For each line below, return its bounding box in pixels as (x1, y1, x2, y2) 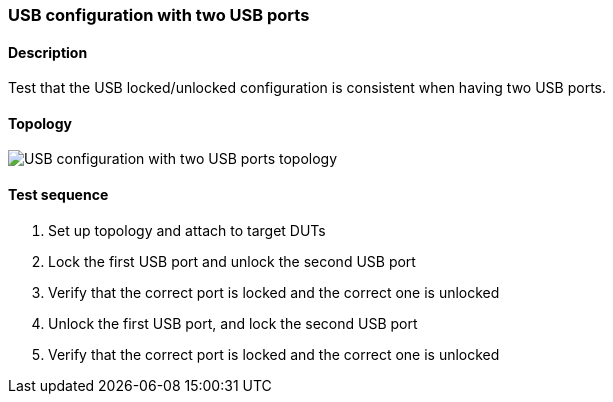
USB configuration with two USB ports (8, 5, 310, 25)
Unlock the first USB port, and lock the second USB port (48, 314, 418, 332)
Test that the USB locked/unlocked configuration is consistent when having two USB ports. (8, 79, 607, 97)
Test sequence (8, 186, 109, 204)
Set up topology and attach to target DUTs (48, 221, 326, 239)
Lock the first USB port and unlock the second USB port (48, 252, 416, 270)
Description (8, 43, 88, 61)
